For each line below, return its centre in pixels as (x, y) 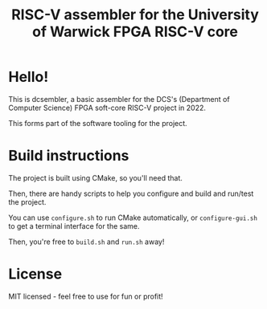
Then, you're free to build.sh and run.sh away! (86, 242)
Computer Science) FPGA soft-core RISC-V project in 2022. (107, 108)
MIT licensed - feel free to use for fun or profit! (86, 296)
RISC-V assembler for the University (135, 15)
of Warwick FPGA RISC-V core (135, 32)
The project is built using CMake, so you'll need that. (95, 177)
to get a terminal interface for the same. (74, 226)
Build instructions (69, 156)
